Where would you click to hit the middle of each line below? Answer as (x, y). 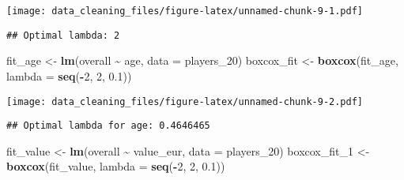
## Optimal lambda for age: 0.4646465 (108, 126)
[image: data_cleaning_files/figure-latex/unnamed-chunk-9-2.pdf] (185, 101)
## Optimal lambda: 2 (63, 35)
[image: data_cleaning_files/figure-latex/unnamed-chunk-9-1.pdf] (185, 11)
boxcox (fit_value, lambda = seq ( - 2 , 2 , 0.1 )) (116, 166)
